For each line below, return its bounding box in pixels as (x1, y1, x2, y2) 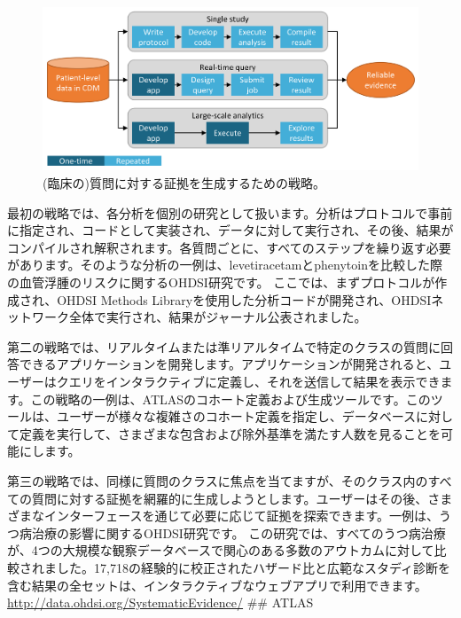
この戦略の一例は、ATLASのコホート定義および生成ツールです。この (30, 389, 431, 408)
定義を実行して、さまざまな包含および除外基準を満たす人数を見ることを (19, 424, 441, 442)
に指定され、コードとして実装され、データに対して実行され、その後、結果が (7, 221, 454, 239)
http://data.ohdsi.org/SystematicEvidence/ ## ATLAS (7, 593, 314, 612)
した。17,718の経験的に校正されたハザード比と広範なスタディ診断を (56, 558, 450, 576)
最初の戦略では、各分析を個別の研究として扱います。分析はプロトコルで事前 (7, 203, 453, 222)
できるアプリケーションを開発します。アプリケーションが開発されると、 (19, 355, 440, 373)
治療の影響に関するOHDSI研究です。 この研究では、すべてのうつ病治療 (31, 523, 446, 542)
